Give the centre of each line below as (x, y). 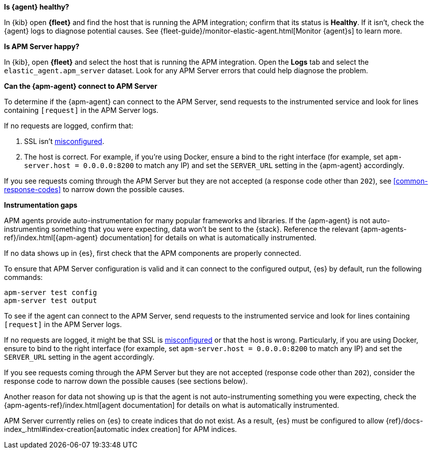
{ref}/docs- (404, 421)
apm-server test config (51, 292)
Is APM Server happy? (42, 46)
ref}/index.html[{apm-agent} (51, 238)
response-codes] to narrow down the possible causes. (94, 189)
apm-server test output (51, 300)
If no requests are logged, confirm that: (69, 126)
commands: (24, 277)
